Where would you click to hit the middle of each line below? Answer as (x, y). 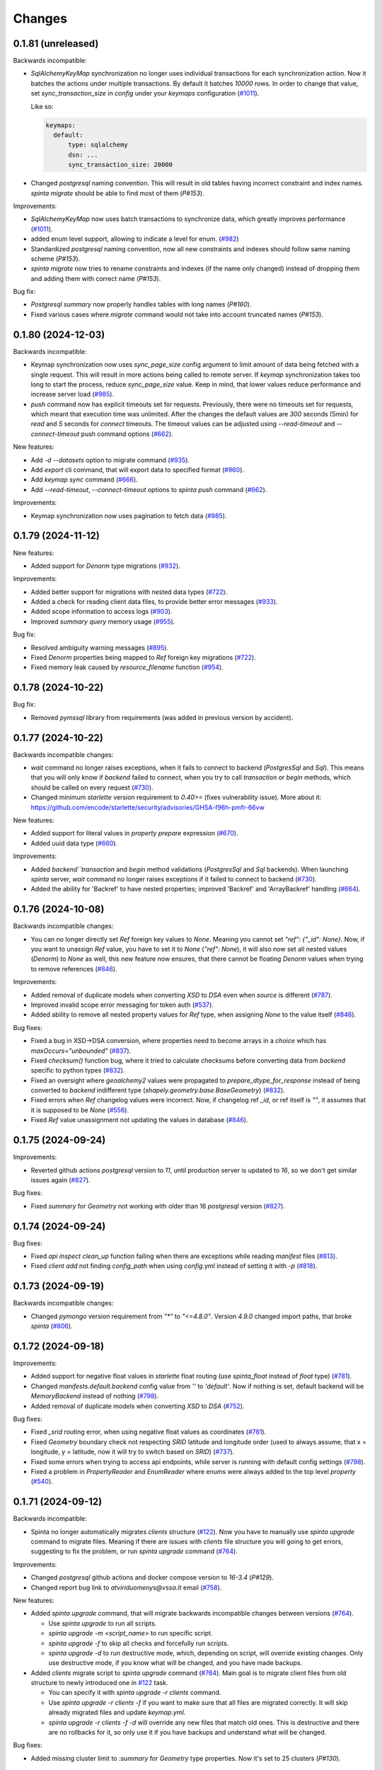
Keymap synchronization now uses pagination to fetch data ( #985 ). (129, 515)
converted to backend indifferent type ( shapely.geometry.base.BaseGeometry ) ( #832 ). (158, 1090)
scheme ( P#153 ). (56, 258)
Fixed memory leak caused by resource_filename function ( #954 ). (127, 667)
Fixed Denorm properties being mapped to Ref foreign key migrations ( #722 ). (143, 658)
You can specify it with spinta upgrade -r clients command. (135, 1693)
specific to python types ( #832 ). (78, 1070)
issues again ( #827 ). (61, 1180)
